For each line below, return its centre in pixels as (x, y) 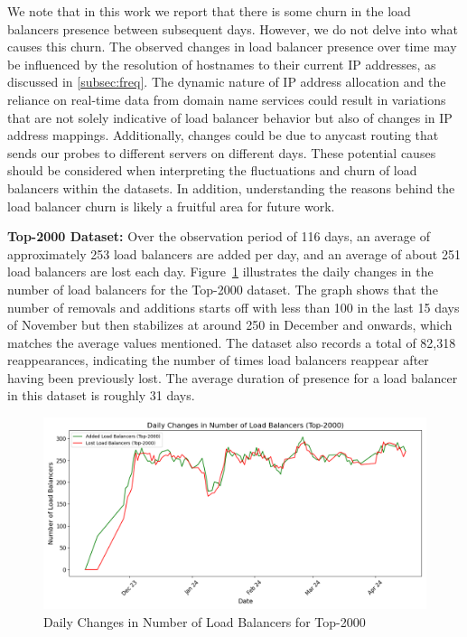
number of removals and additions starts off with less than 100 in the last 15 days (233, 307)
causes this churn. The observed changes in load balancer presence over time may (232, 47)
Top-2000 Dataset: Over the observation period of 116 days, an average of (219, 236)
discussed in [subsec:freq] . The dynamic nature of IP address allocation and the (227, 82)
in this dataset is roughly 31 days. (101, 395)
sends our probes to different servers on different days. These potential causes (222, 152)
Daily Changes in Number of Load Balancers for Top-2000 (205, 621)
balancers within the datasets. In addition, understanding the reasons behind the (231, 187)
